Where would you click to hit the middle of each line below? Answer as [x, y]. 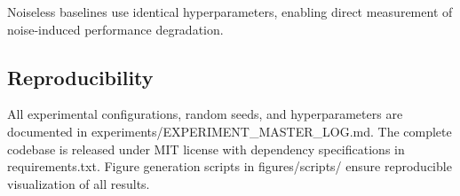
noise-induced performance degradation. [115, 29]
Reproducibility [80, 77]
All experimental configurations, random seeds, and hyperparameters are [205, 114]
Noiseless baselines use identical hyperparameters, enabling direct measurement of [230, 12]
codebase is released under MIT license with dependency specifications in [206, 149]
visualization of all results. [79, 183]
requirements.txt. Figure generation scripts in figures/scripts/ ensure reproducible [230, 166]
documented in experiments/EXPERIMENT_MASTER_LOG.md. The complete [230, 131]
